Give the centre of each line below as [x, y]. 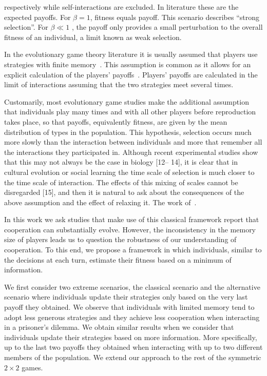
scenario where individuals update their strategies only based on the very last [126, 297]
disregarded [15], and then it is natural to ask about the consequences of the [124, 192]
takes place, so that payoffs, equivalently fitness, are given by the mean [116, 121]
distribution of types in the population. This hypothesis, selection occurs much [128, 132]
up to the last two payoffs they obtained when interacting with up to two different [133, 347]
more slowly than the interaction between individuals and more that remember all [133, 142]
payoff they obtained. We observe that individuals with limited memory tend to [129, 307]
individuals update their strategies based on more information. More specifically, [131, 337]
